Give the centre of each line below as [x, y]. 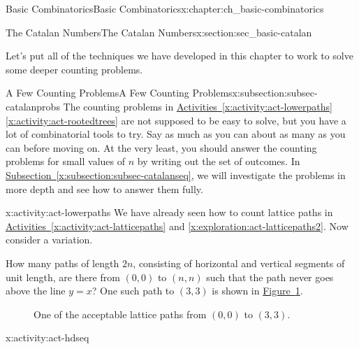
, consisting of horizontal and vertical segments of [239, 263]
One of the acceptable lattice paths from [120, 314]
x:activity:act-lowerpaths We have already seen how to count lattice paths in [169, 212]
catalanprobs [33, 106]
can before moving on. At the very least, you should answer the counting [161, 147]
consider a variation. [49, 240]
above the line [36, 291]
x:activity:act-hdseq [47, 337]
